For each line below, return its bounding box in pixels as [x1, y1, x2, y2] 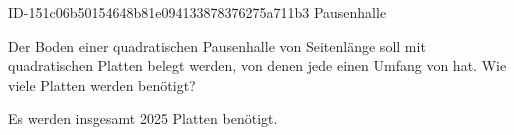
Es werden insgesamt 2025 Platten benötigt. [8, 108, 278, 129]
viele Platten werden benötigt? [8, 74, 196, 95]
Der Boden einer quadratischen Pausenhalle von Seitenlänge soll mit [8, 35, 426, 56]
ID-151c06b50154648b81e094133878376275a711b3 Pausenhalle [8, 2, 387, 22]
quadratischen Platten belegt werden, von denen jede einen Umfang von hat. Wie [8, 55, 507, 76]
